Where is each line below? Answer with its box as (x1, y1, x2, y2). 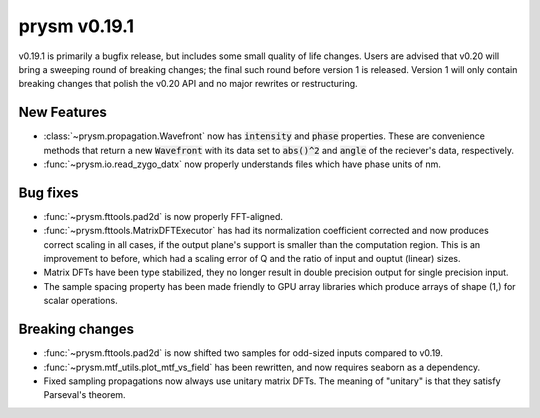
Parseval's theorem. (43, 389, 126, 401)
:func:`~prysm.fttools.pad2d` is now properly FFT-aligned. (43, 210, 284, 222)
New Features (18, 104, 107, 121)
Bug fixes (18, 184, 79, 201)
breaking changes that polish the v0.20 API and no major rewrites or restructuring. (18, 78, 359, 90)
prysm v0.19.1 (18, 15, 135, 37)
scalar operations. (43, 295, 119, 307)
